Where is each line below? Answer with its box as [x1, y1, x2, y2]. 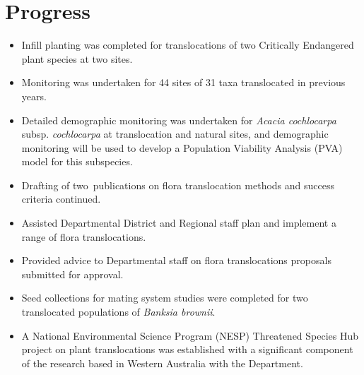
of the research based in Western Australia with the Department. [21, 355, 303, 370]
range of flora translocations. [21, 229, 146, 244]
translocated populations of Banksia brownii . [21, 304, 216, 319]
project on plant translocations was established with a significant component [21, 342, 353, 357]
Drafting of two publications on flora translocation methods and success [21, 177, 334, 192]
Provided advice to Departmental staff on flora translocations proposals [21, 253, 331, 268]
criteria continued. [21, 191, 101, 206]
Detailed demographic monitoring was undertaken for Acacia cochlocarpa [21, 112, 336, 127]
